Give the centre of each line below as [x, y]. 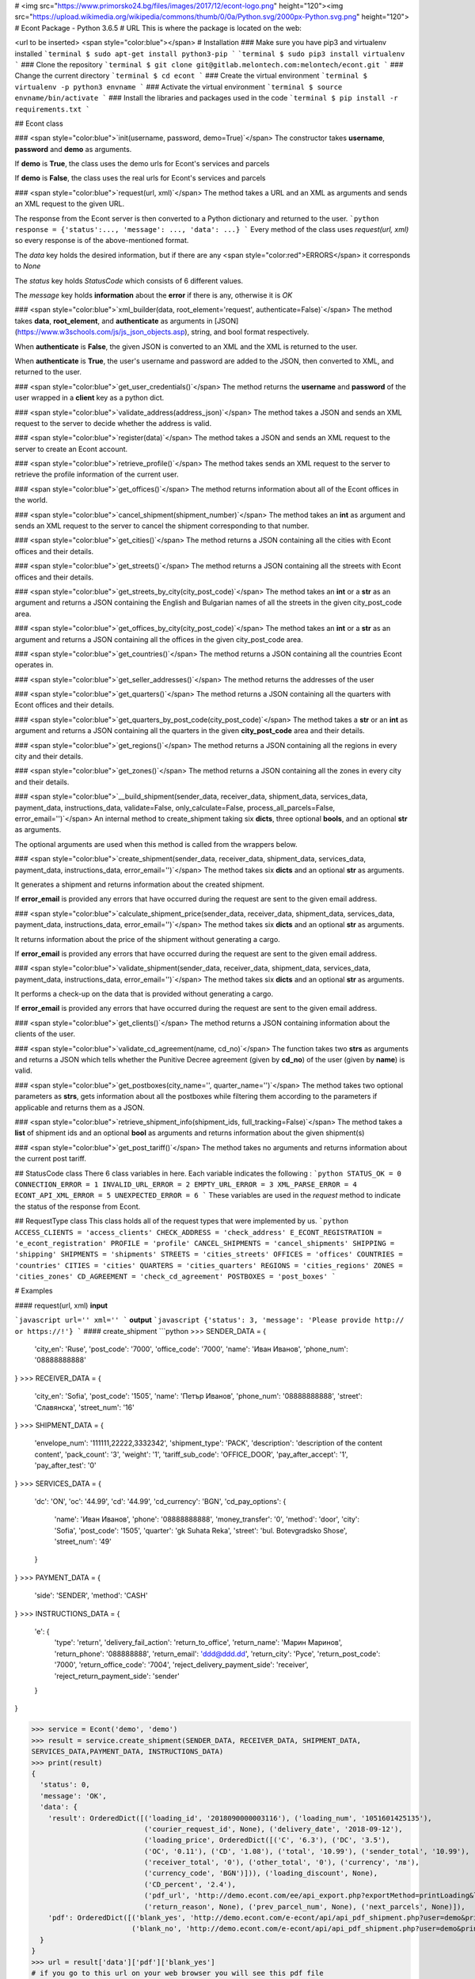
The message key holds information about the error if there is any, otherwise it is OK [154, 295]
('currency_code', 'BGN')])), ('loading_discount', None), [261, 1873]
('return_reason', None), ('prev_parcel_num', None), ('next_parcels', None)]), [305, 1907]
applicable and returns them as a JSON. [80, 1107]
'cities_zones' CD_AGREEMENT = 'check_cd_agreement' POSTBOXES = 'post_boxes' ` [175, 1277]
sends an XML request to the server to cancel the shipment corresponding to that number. [162, 526]
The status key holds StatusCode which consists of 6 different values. [129, 280]
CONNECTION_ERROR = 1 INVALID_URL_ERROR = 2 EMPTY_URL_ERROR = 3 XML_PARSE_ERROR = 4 [186, 1184]
